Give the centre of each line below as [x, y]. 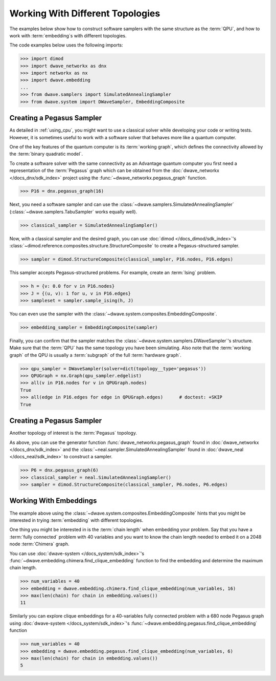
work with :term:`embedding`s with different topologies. [68, 35]
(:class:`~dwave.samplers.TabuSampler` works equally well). [73, 211]
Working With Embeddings [53, 501]
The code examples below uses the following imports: [66, 45]
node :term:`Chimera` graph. [39, 544]
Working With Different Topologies [85, 13]
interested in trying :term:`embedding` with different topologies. [76, 520]
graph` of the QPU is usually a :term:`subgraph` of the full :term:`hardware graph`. [95, 355]
